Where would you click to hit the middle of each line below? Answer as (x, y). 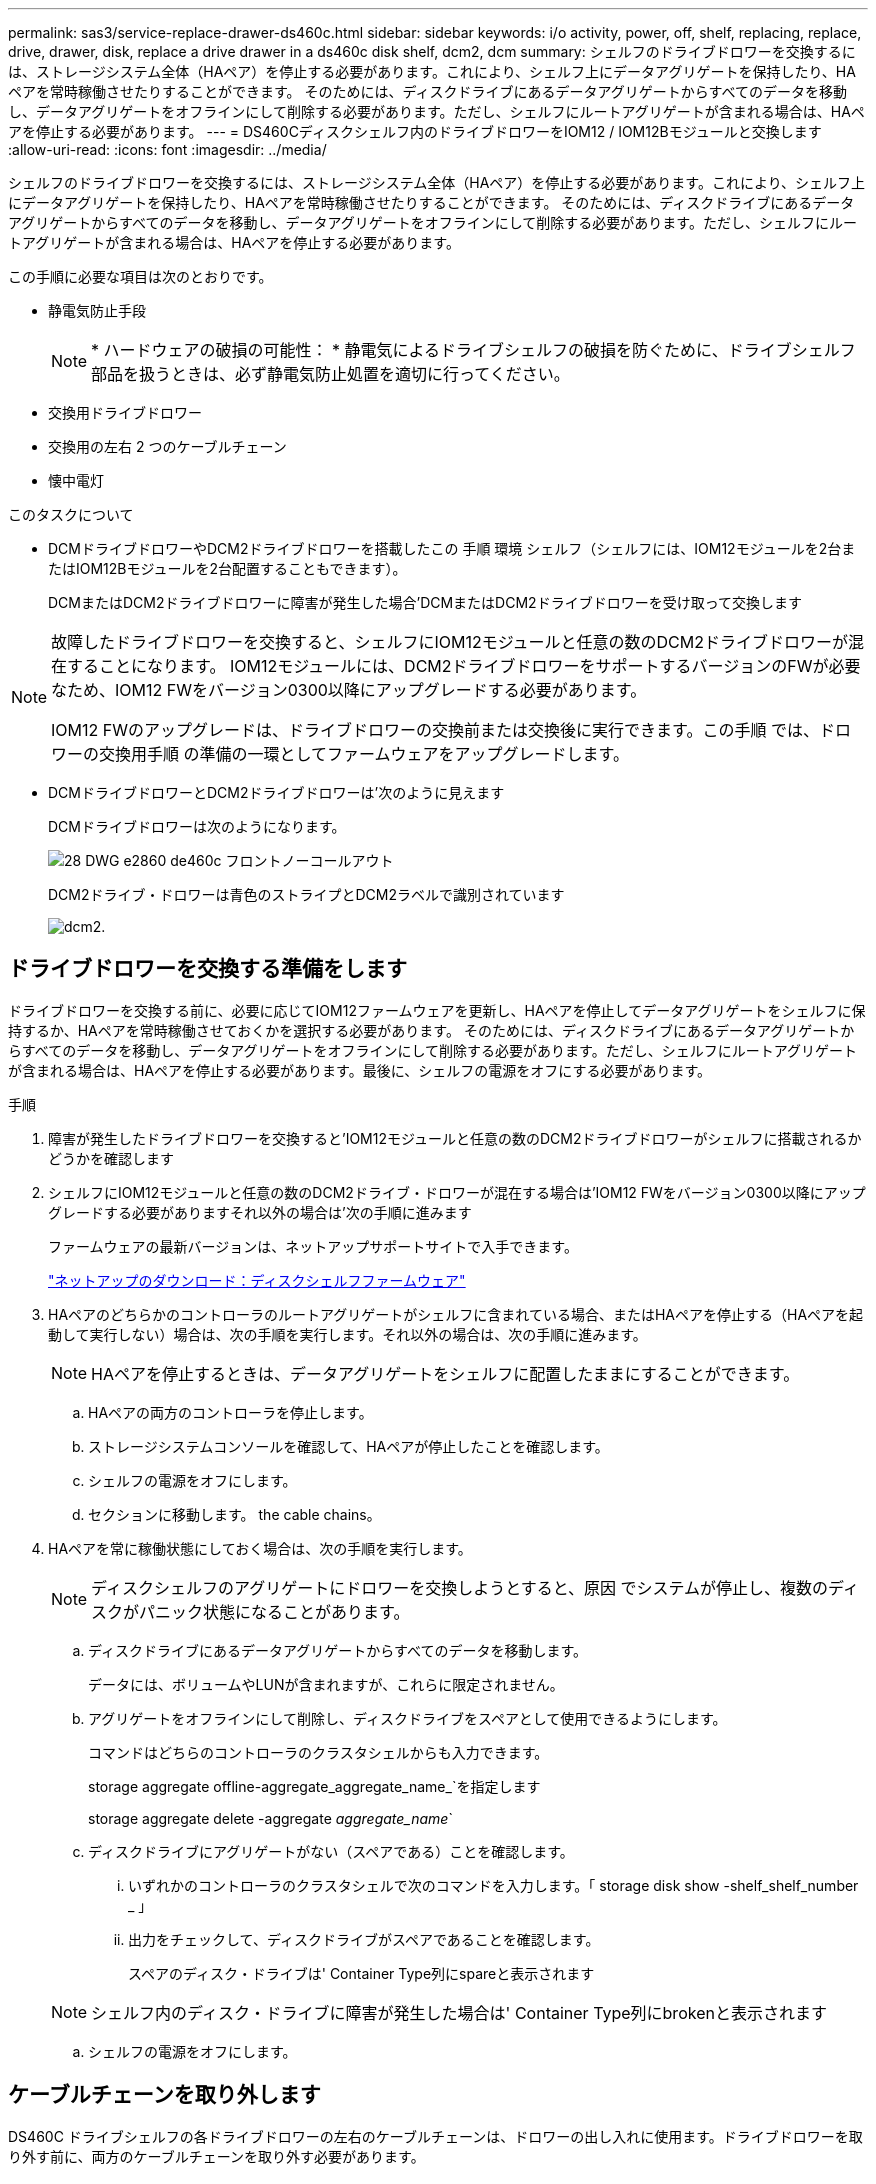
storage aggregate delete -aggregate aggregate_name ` (270, 1818)
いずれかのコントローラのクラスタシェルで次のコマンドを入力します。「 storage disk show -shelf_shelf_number (493, 1885)
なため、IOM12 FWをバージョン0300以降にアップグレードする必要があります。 (349, 690)
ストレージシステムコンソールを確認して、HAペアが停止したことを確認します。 (348, 1446)
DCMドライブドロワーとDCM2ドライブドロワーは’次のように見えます (276, 792)
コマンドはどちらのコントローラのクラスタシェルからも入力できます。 (318, 1752)
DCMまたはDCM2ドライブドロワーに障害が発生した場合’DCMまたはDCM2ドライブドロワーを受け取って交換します (425, 602)
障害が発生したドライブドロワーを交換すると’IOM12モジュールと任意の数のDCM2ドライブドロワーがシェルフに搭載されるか (455, 1138)
